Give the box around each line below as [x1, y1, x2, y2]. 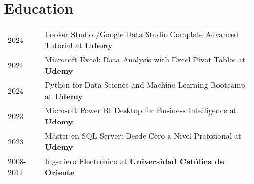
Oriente [45, 166, 75, 178]
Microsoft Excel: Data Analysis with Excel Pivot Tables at [45, 54, 246, 65]
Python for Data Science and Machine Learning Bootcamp [45, 79, 246, 91]
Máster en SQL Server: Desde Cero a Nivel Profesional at [45, 130, 242, 142]
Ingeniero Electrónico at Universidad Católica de [45, 155, 224, 167]
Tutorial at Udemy [45, 40, 113, 51]
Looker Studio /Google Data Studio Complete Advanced [45, 28, 239, 40]
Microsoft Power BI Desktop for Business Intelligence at [45, 104, 237, 116]
